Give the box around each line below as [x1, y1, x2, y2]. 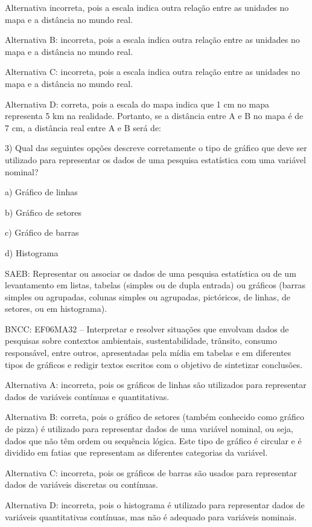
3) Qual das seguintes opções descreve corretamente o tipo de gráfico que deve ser [5, 141, 307, 154]
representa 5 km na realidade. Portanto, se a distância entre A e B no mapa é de [5, 109, 304, 122]
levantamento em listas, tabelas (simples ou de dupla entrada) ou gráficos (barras [5, 279, 306, 291]
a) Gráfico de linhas [5, 186, 78, 198]
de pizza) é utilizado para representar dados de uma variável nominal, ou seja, [5, 422, 293, 435]
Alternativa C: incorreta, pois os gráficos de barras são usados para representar [5, 466, 297, 479]
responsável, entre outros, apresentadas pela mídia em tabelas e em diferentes [5, 346, 291, 359]
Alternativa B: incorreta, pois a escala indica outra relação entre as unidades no [5, 33, 300, 46]
